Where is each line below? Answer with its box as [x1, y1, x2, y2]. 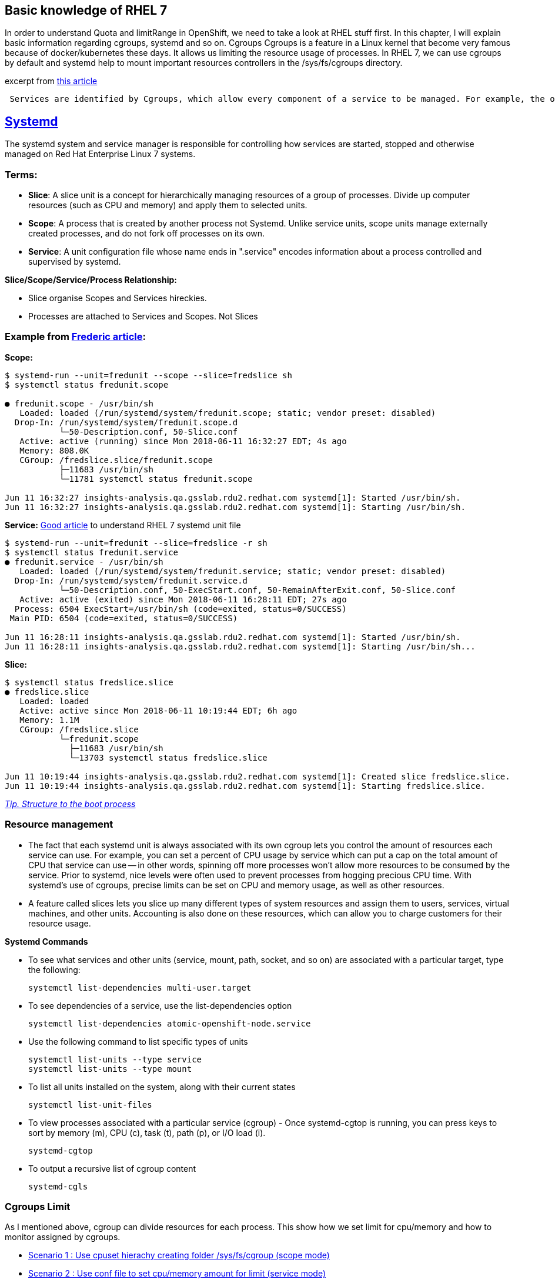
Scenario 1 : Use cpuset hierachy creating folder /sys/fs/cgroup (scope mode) [28, 1250, 330, 1261]
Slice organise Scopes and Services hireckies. [28, 293, 207, 304]
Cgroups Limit [5, 1200, 71, 1212]
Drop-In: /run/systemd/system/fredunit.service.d [14, 575, 248, 585]
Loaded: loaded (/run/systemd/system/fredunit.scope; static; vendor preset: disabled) [19, 408, 436, 418]
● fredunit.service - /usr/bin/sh [5, 556, 163, 566]
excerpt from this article [5, 76, 98, 86]
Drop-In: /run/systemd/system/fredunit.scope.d [14, 417, 238, 427]
